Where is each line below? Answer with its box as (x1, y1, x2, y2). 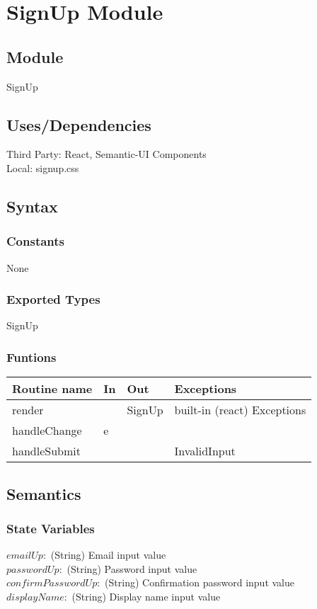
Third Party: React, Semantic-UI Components (6, 147, 207, 161)
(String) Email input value (50, 547, 166, 562)
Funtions (6, 348, 57, 365)
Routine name (12, 380, 93, 397)
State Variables (6, 519, 95, 537)
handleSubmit (12, 443, 81, 460)
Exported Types (6, 290, 100, 308)
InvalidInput (174, 443, 236, 460)
